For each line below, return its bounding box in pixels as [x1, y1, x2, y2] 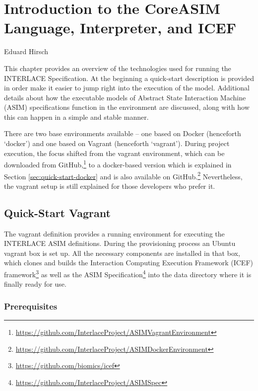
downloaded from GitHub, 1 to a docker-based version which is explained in [4, 158, 232, 169]
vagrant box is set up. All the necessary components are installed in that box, [4, 247, 240, 258]
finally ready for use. [4, 279, 66, 289]
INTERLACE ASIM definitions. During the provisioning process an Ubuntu [4, 238, 236, 248]
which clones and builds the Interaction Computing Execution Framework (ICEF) [4, 257, 253, 268]
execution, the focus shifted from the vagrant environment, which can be [4, 148, 225, 158]
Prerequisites [4, 300, 58, 312]
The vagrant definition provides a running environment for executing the [4, 228, 225, 238]
